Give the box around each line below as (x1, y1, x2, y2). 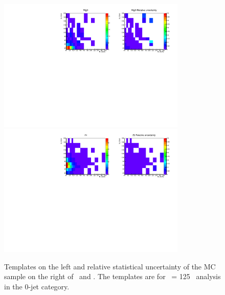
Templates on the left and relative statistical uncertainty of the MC (4, 261, 216, 271)
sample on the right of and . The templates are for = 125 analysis (4, 271, 221, 282)
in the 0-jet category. (4, 281, 70, 291)
